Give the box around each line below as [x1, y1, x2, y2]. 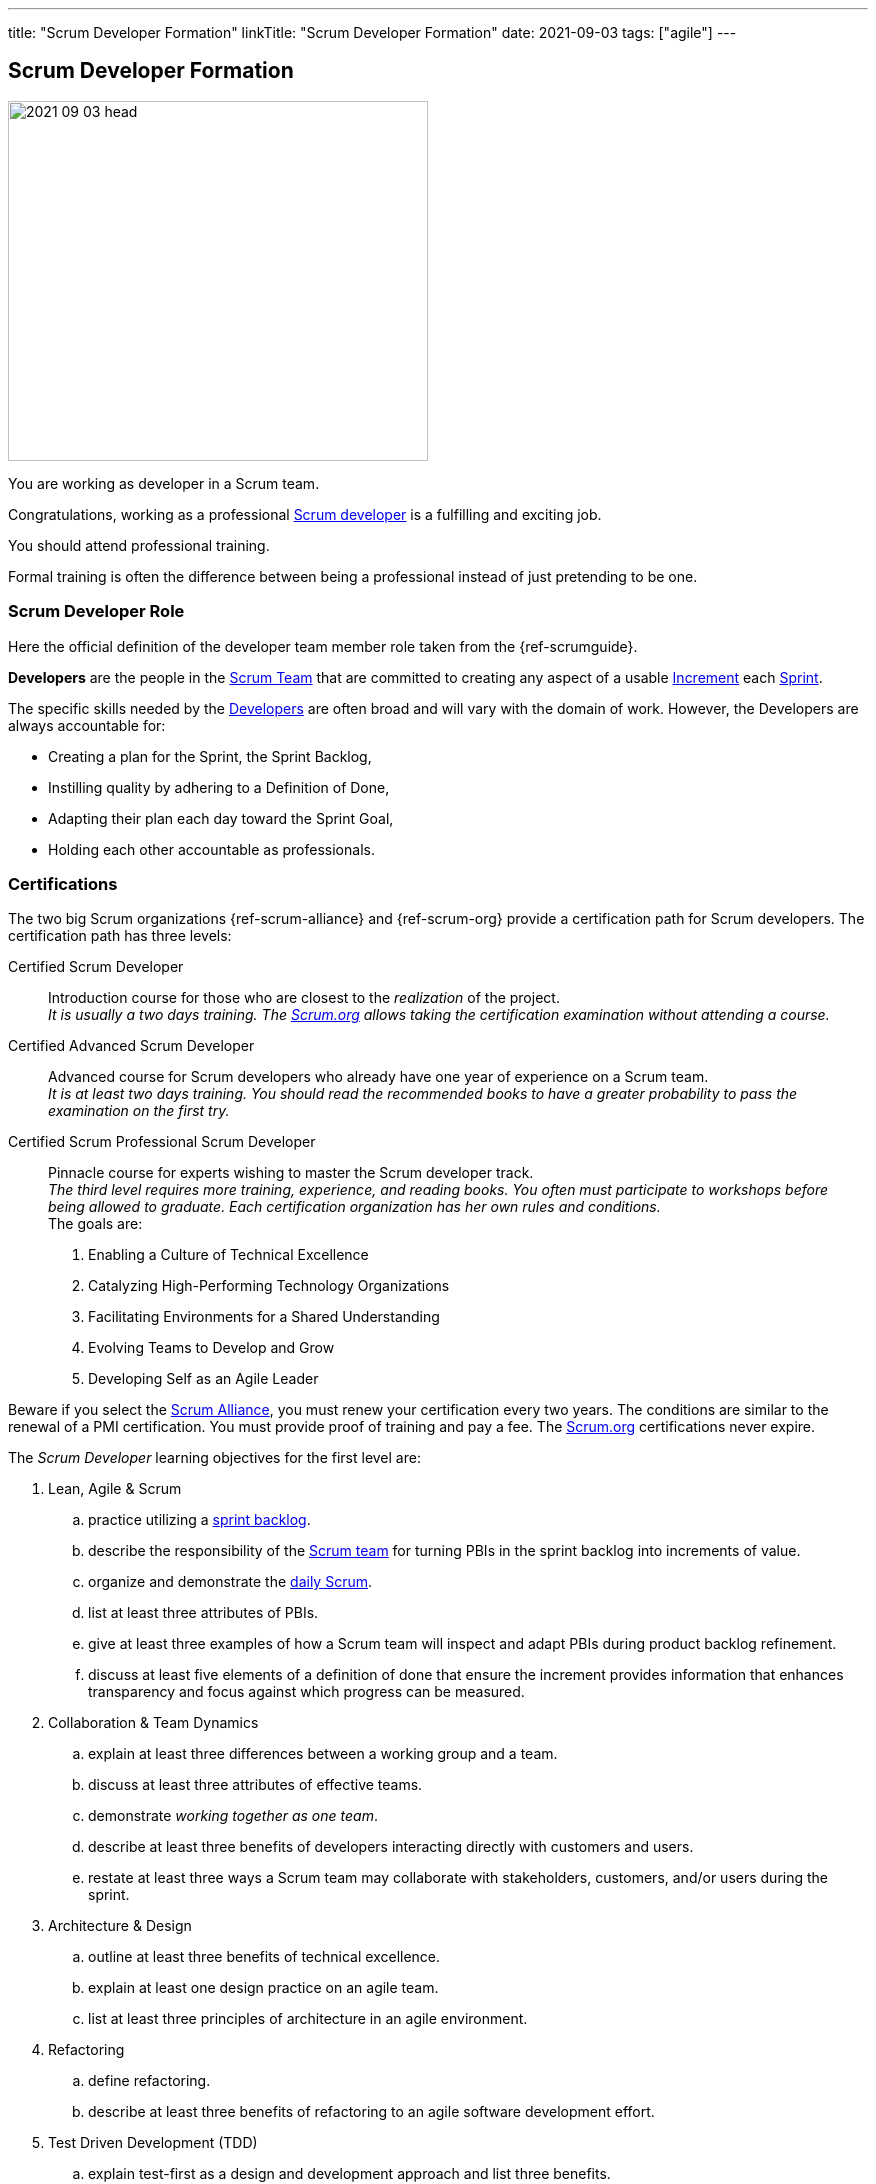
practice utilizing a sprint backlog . [88, 1511, 311, 1529]
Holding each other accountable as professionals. [48, 840, 375, 858]
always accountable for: [8, 716, 166, 734]
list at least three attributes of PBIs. [88, 1604, 319, 1622]
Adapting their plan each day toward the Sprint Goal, [48, 809, 394, 827]
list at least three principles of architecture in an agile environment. [88, 2010, 528, 2028]
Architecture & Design [48, 1917, 192, 1935]
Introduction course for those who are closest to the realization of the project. [48, 989, 560, 1007]
